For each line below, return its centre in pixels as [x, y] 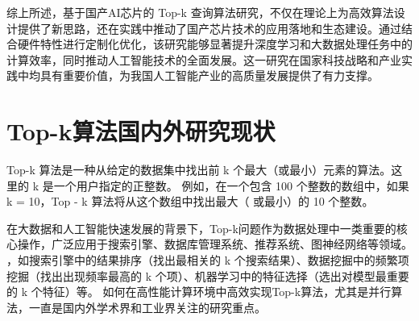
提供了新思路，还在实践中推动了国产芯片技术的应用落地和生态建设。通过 [209, 28]
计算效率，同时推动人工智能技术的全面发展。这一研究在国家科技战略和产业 [204, 59]
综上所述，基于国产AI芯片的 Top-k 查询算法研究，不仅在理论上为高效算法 [200, 12]
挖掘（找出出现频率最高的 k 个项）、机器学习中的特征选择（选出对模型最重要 [208, 275]
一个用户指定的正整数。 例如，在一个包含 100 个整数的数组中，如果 [231, 185]
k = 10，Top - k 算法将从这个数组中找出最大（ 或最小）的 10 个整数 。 [190, 201]
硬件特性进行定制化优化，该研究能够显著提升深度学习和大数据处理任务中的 [215, 44]
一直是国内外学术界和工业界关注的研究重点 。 [147, 307]
